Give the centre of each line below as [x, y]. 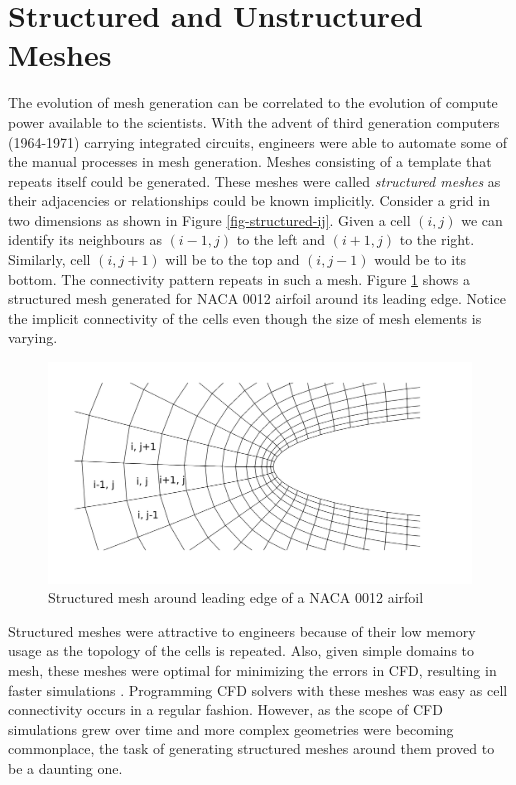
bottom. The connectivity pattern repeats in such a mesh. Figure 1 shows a [239, 278]
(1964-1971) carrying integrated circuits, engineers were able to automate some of [257, 141]
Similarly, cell [49, 259]
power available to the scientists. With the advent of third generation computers [254, 121]
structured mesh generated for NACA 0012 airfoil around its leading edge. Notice [257, 298]
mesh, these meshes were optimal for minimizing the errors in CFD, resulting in [252, 669]
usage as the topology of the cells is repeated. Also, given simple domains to [241, 650]
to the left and [280, 239]
